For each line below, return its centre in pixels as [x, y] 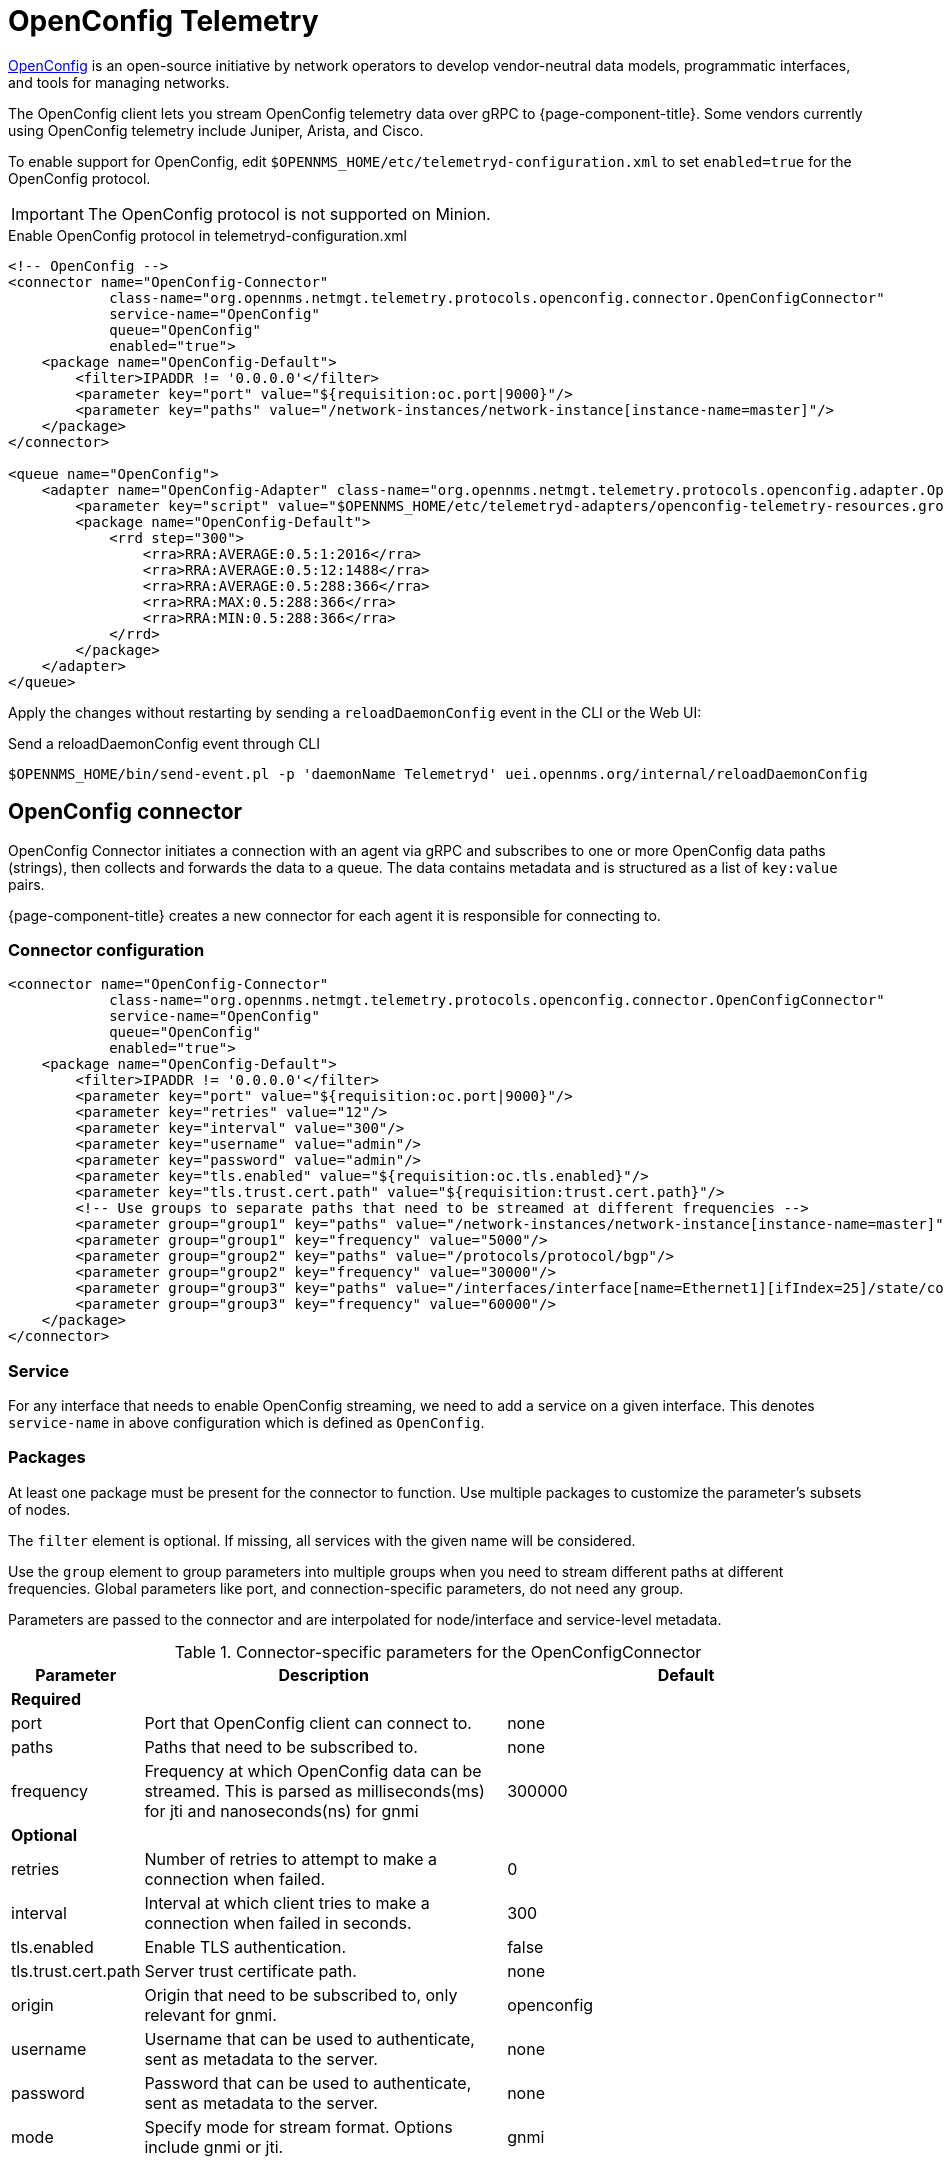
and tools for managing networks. [119, 82]
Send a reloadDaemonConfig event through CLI [164, 743]
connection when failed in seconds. [278, 1922]
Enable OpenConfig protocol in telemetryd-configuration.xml [207, 235]
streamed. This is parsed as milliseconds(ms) [314, 1790]
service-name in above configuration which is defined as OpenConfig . [246, 1423]
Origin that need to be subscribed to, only [301, 1994]
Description [323, 1674]
